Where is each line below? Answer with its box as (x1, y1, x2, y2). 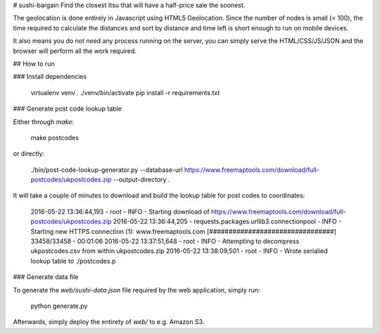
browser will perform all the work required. (13, 47, 137, 55)
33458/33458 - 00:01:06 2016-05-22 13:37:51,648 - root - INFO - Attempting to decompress (30, 237, 300, 246)
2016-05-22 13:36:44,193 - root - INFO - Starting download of (30, 207, 210, 216)
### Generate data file (13, 273, 79, 281)
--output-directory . (113, 175, 170, 184)
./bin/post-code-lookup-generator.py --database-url (30, 166, 183, 174)
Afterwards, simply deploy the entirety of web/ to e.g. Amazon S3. (13, 318, 205, 326)
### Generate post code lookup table (13, 104, 122, 113)
